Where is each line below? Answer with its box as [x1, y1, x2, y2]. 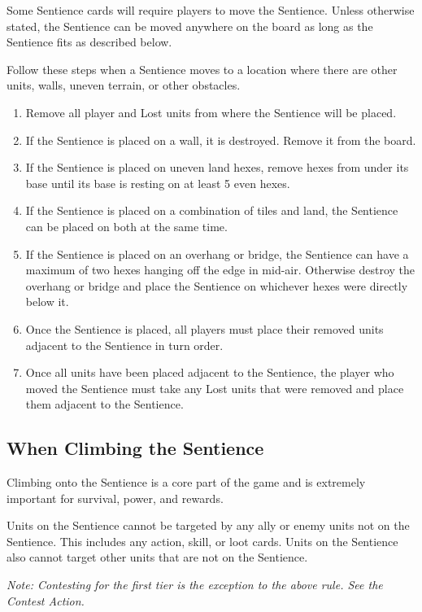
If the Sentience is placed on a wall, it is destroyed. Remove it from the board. [25, 131, 416, 148]
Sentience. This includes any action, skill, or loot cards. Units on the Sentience [7, 532, 398, 549]
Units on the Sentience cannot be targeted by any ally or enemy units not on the [7, 517, 410, 534]
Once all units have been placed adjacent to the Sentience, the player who [25, 364, 394, 381]
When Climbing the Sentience [7, 435, 264, 461]
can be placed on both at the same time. [25, 217, 228, 234]
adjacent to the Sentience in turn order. [25, 336, 224, 353]
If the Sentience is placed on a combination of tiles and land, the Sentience [25, 202, 398, 219]
